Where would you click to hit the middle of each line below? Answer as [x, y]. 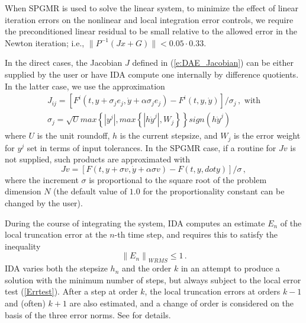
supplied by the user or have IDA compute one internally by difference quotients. [152, 74]
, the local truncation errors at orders [212, 291]
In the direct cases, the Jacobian [64, 63]
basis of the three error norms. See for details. [88, 314]
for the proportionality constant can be [214, 191]
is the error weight [267, 135]
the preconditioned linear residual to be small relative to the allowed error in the [151, 31]
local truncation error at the [56, 234]
